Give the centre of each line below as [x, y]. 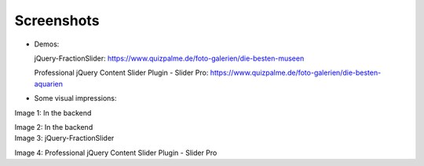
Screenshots [57, 20]
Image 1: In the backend [53, 113]
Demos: [47, 44]
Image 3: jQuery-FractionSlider [64, 138]
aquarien [48, 83]
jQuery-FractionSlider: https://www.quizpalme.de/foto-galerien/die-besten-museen [169, 58]
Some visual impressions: [75, 98]
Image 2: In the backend [54, 127]
